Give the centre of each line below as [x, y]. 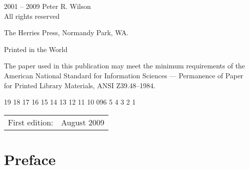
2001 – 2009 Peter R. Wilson [48, 6]
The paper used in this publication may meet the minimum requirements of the [124, 66]
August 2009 [83, 122]
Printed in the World [36, 49]
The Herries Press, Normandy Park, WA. [66, 32]
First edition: [31, 122]
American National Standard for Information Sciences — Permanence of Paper [124, 75]
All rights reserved [32, 16]
